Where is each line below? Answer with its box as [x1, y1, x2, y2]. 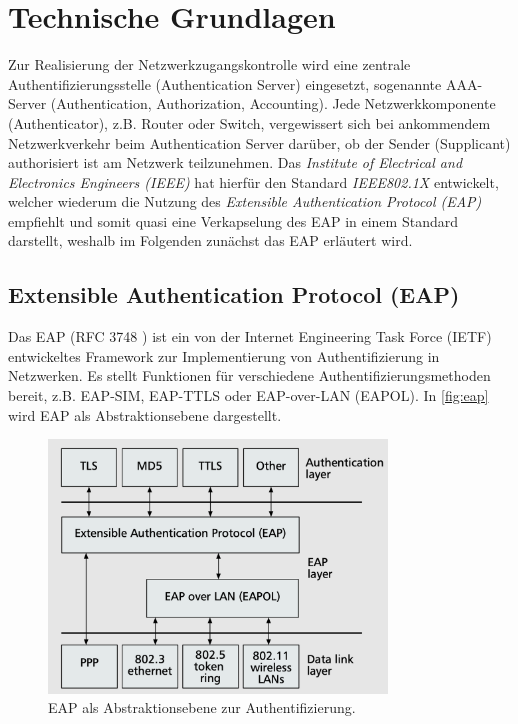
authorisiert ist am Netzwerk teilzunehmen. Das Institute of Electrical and [8, 152, 463, 173]
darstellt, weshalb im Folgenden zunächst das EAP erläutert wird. [8, 230, 413, 251]
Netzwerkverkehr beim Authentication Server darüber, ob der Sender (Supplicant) [8, 132, 511, 153]
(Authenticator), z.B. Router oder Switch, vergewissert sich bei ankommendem [8, 112, 491, 133]
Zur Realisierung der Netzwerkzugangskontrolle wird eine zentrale [8, 54, 411, 75]
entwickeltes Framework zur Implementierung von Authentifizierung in [8, 345, 440, 366]
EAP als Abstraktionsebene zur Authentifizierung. [48, 697, 356, 718]
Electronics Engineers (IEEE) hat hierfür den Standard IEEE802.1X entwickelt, [8, 171, 499, 192]
